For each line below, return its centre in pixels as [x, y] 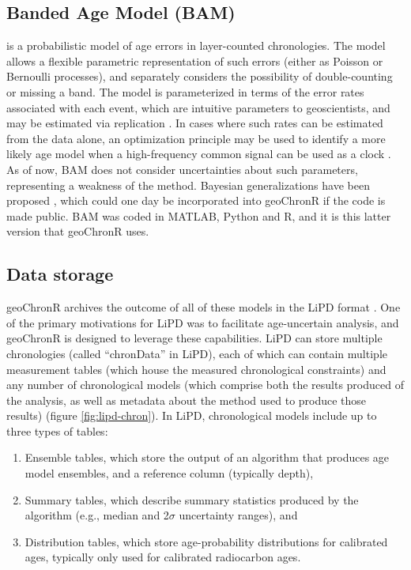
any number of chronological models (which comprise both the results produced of [205, 385]
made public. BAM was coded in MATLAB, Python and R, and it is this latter [199, 215]
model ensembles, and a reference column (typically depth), [169, 473]
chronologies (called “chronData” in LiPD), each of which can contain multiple [197, 353]
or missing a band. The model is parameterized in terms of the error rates [185, 91]
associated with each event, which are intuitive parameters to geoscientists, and [198, 107]
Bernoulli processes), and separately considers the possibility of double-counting [200, 76]
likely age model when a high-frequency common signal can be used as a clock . [199, 154]
